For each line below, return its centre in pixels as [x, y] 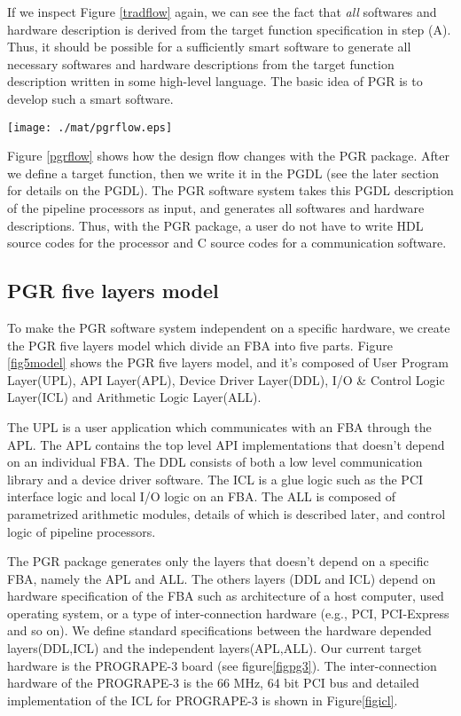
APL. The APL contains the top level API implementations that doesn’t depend [226, 444]
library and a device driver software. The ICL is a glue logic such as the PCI [215, 479]
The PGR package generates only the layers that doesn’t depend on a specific [218, 561]
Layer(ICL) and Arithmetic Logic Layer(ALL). [134, 397]
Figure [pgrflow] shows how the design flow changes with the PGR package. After [228, 156]
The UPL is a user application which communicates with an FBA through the [219, 426]
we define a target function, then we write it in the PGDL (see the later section [223, 173]
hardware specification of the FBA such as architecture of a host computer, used [226, 596]
